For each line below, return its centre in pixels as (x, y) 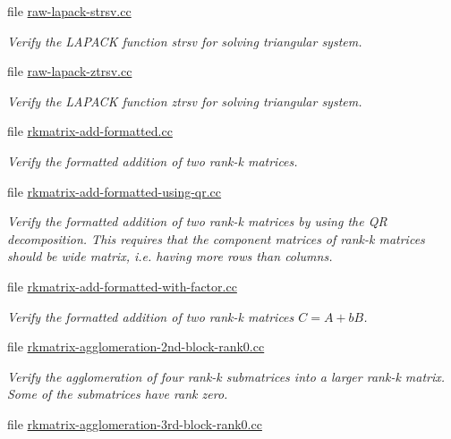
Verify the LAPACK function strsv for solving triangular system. (185, 41)
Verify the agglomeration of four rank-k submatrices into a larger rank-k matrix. (226, 376)
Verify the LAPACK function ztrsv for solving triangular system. (185, 101)
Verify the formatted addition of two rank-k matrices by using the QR (197, 221)
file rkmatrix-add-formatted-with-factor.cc (122, 286)
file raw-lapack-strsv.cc (69, 11)
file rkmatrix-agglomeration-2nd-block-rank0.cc (136, 346)
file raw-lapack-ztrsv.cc (70, 71)
